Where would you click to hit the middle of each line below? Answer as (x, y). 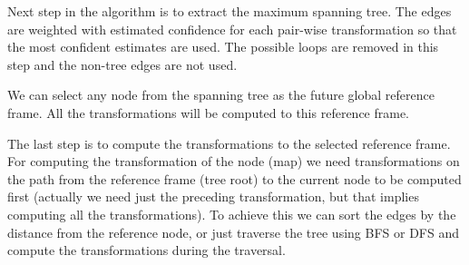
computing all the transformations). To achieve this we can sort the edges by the (232, 214)
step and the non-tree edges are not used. (122, 64)
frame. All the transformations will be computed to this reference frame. (209, 112)
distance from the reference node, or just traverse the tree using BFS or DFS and (234, 232)
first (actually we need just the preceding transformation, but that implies (213, 196)
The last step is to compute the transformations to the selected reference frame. (229, 143)
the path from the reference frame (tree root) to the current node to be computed (234, 178)
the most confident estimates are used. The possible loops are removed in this (223, 47)
